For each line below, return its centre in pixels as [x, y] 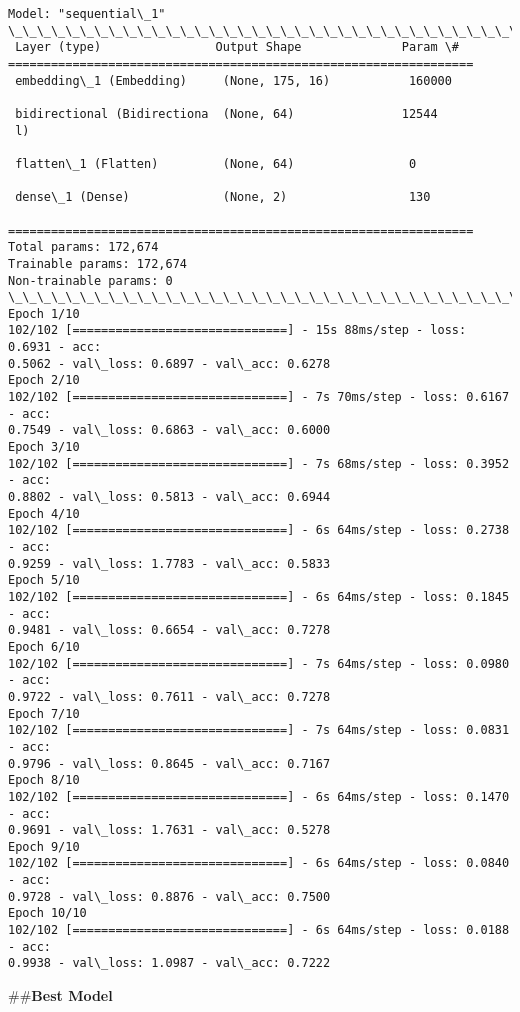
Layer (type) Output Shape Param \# [237, 47]
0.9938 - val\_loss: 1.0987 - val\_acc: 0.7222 [169, 963]
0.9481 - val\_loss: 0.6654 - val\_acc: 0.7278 [169, 630]
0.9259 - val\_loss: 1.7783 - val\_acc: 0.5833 [169, 563]
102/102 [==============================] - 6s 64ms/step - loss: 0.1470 [259, 796]
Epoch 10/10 [47, 913]
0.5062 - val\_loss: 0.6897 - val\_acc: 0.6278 [169, 363]
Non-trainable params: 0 [90, 280]
